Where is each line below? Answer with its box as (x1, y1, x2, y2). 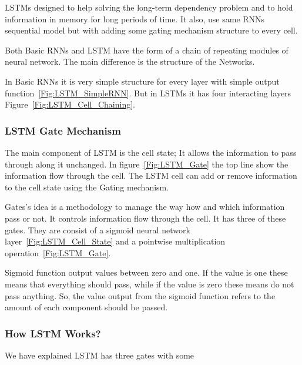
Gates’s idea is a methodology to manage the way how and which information (5, 200, 285, 213)
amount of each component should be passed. (5, 301, 168, 313)
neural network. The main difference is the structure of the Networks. (5, 55, 255, 68)
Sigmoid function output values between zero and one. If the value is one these (5, 266, 288, 279)
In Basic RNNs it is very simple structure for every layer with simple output (5, 75, 280, 87)
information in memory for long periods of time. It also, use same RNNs (5, 12, 265, 25)
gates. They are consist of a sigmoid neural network (5, 223, 190, 236)
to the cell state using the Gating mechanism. (5, 180, 169, 193)
